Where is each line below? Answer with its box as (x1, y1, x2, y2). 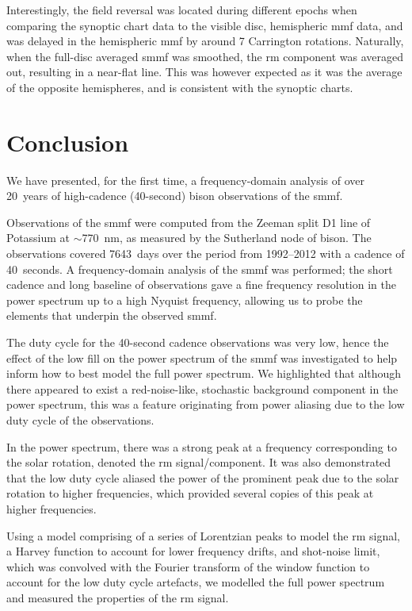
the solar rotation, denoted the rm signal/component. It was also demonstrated (6, 454, 391, 471)
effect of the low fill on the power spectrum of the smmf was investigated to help (6, 349, 398, 366)
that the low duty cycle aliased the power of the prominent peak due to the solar (6, 469, 399, 486)
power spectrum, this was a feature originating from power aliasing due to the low (6, 396, 405, 413)
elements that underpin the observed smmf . (6, 307, 217, 324)
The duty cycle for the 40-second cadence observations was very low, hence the (6, 334, 389, 351)
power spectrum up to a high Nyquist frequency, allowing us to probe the (6, 291, 363, 308)
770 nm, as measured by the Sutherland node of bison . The (82, 229, 372, 246)
